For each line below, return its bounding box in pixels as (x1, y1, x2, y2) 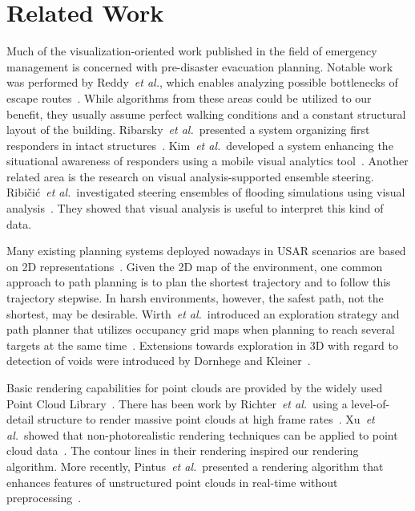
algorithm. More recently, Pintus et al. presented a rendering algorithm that (6, 457, 384, 474)
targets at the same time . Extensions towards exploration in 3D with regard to (6, 336, 399, 353)
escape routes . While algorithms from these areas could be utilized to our (6, 89, 372, 106)
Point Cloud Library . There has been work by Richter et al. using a (6, 395, 348, 412)
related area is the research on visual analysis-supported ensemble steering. (6, 168, 374, 185)
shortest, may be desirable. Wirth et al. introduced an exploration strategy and (6, 305, 400, 322)
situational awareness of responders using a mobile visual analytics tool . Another (6, 152, 409, 169)
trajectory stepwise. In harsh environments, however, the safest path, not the (6, 290, 384, 306)
